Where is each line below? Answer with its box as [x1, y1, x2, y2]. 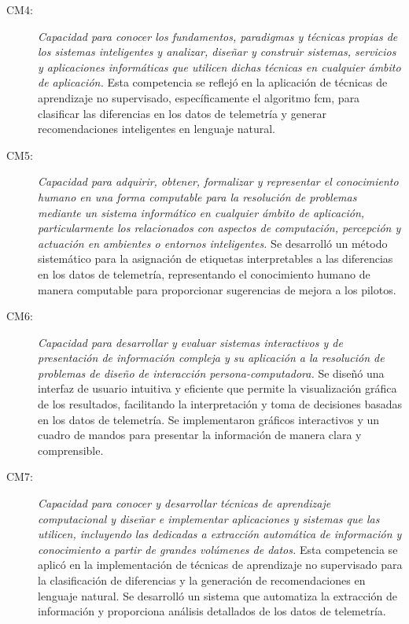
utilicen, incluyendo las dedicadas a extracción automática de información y [38, 526, 402, 542]
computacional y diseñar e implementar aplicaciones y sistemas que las [38, 510, 380, 526]
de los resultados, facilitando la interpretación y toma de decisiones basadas [38, 396, 403, 412]
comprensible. [38, 441, 104, 458]
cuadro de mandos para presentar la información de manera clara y [38, 426, 362, 443]
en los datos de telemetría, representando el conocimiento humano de [38, 265, 370, 282]
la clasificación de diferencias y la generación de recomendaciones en [38, 572, 366, 588]
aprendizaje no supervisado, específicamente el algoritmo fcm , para [38, 89, 360, 105]
